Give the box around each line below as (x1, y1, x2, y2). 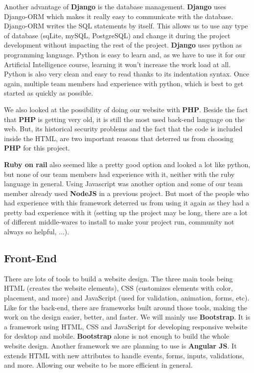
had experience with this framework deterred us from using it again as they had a (4, 198, 250, 208)
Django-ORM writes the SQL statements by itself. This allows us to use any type (4, 21, 248, 31)
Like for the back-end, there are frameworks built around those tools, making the (4, 302, 247, 312)
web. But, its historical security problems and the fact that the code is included (4, 124, 243, 134)
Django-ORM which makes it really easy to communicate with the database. (4, 11, 233, 21)
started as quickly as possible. (4, 88, 93, 98)
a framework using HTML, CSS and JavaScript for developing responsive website (4, 321, 248, 331)
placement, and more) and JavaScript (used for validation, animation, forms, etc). (4, 293, 250, 303)
